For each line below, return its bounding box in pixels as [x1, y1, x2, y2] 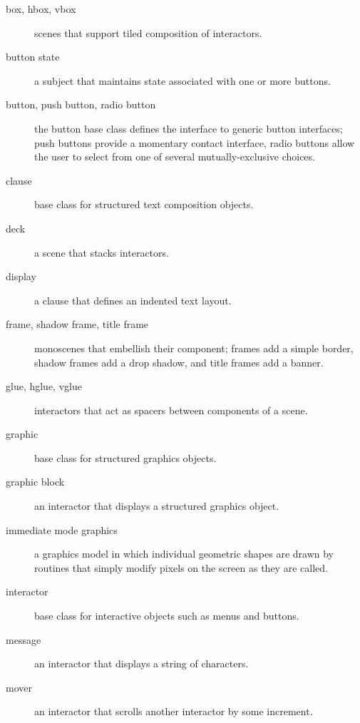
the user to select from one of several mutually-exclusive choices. [34, 149, 315, 164]
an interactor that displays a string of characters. [34, 656, 249, 671]
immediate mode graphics [6, 522, 118, 537]
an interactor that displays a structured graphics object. [34, 498, 279, 513]
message [6, 632, 41, 647]
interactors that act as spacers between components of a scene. [34, 402, 308, 417]
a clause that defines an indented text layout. [34, 292, 232, 307]
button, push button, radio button [6, 97, 156, 112]
